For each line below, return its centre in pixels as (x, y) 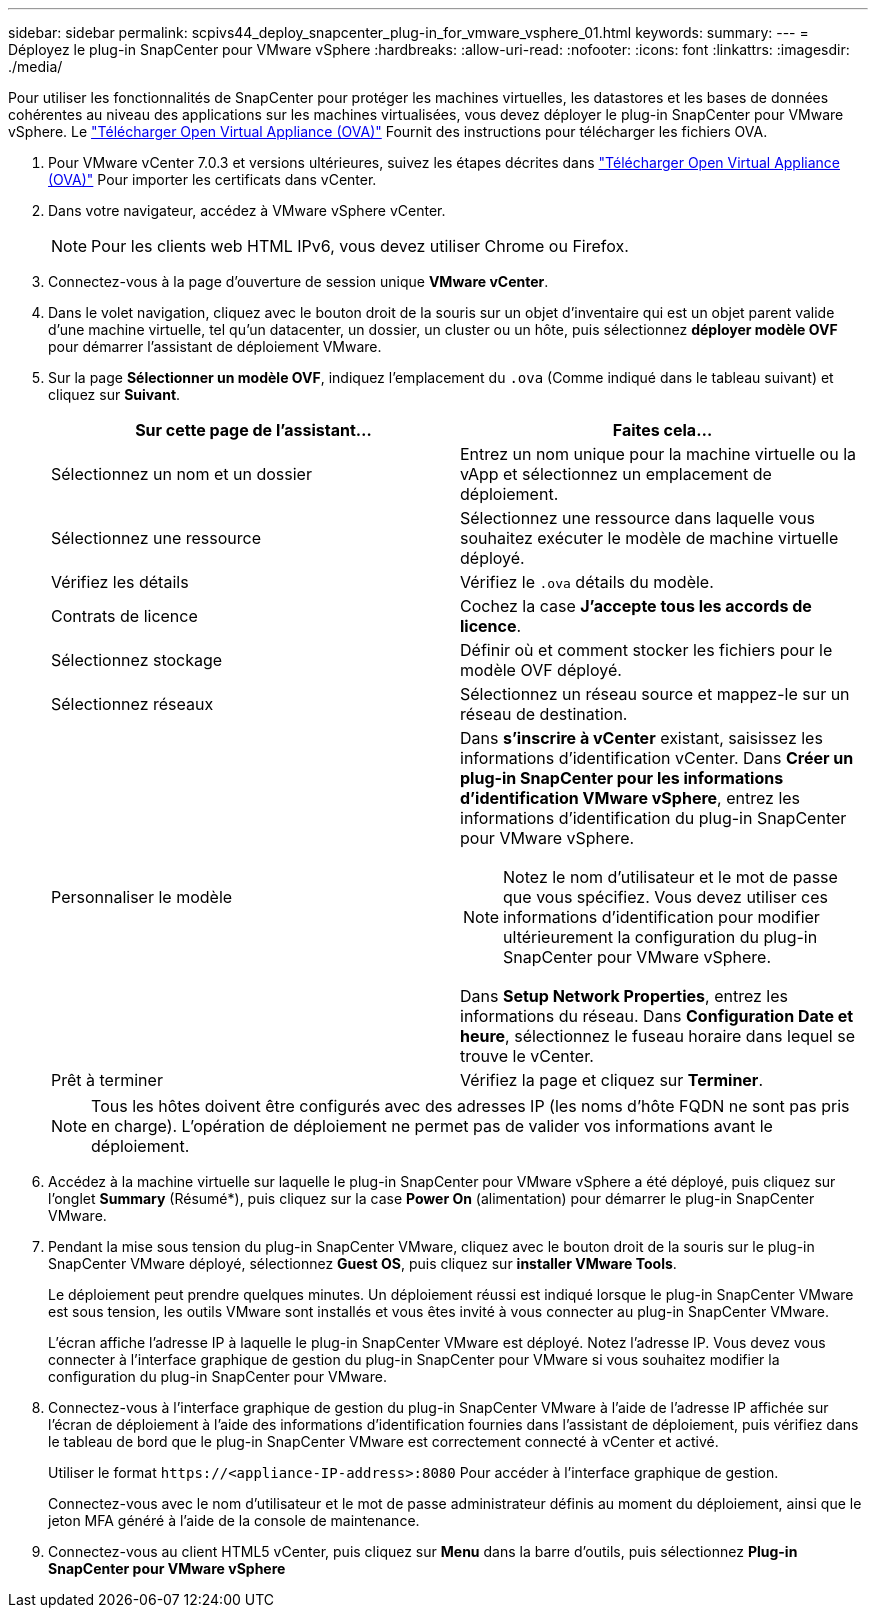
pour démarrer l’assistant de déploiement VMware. (215, 346)
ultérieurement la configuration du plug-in (660, 937)
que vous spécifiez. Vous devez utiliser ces (665, 897)
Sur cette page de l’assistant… (253, 430)
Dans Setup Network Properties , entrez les (624, 996)
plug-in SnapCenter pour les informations (622, 778)
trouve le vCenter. (527, 1056)
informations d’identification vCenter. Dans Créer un (657, 758)
